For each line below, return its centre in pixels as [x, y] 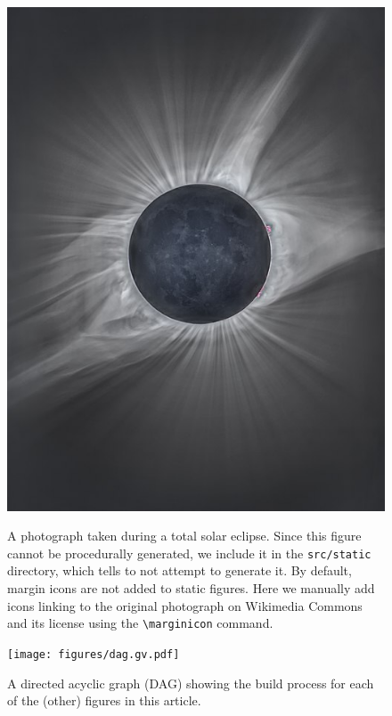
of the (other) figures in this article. [104, 700]
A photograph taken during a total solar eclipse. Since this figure [184, 536]
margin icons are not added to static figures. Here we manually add [191, 588]
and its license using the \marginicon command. [140, 623]
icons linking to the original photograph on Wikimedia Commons [185, 605]
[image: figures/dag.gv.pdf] [94, 654]
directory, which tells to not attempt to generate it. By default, [180, 570]
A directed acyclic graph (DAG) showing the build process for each [191, 683]
